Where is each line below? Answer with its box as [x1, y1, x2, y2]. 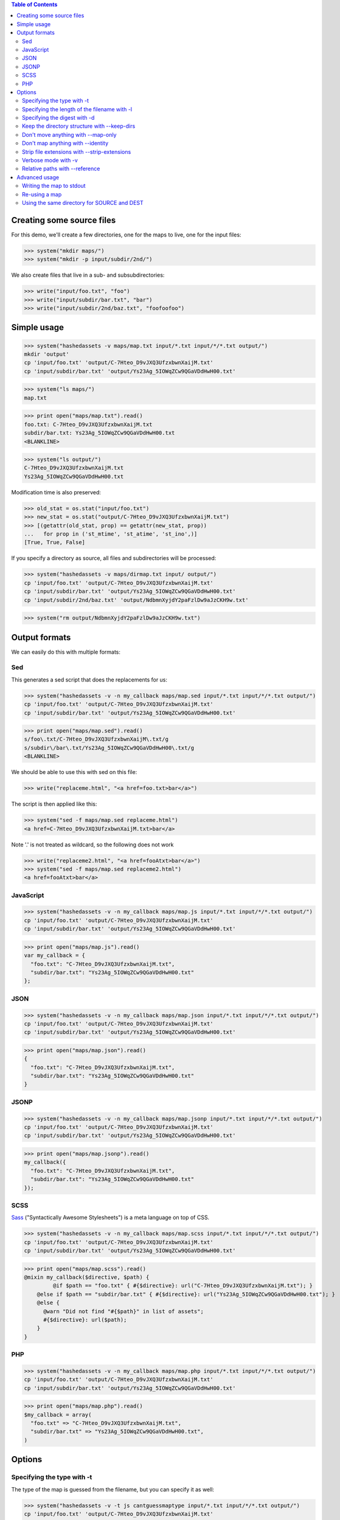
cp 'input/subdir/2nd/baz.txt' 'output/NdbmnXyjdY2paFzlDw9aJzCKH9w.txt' [24, 596, 249, 603]
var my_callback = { [24, 952, 85, 959]
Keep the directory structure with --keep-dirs [22, 122, 136, 130]
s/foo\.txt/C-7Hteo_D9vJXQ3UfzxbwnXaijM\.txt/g [24, 736, 168, 743]
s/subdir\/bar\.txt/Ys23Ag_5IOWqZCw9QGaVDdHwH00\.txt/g [24, 744, 195, 751]
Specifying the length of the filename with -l [22, 105, 133, 112]
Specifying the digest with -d [22, 114, 95, 122]
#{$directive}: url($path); [43, 1316, 127, 1323]
